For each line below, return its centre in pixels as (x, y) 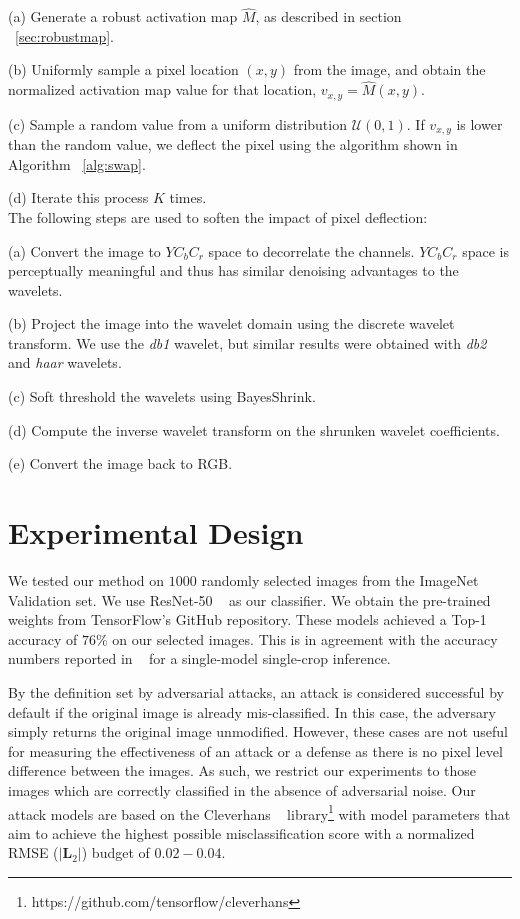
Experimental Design (156, 532)
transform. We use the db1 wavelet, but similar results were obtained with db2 (247, 342)
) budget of (115, 852)
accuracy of (43, 638)
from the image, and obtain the (389, 69)
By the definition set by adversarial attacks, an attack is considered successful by (256, 691)
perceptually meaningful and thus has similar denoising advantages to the (233, 270)
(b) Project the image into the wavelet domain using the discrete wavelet (231, 323)
